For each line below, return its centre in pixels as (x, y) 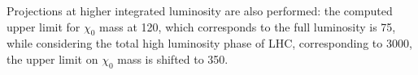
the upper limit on (52, 58)
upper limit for (44, 26)
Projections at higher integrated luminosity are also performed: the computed (200, 10)
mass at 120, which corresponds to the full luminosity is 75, (248, 26)
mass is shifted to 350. (173, 58)
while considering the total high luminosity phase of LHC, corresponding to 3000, (209, 43)
